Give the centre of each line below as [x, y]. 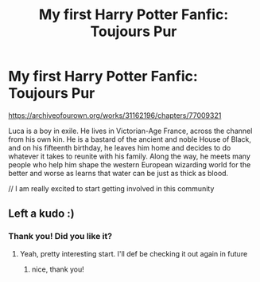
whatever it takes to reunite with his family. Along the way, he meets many [129, 156]
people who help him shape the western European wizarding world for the [130, 164]
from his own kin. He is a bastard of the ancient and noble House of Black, [130, 139]
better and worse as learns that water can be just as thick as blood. [118, 173]
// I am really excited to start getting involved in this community [111, 188]
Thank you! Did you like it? [60, 237]
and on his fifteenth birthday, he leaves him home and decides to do [120, 147]
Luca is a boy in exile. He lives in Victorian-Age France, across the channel [130, 131]
